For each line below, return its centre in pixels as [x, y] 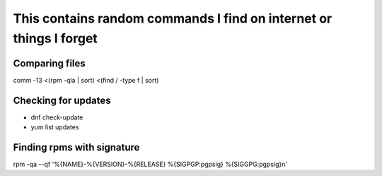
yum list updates [55, 127]
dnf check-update [57, 117]
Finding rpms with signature [76, 147]
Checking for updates [62, 100]
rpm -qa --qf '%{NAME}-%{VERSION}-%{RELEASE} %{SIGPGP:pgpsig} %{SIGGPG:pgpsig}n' [150, 164]
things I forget [56, 38]
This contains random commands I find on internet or [173, 18]
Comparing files [50, 63]
